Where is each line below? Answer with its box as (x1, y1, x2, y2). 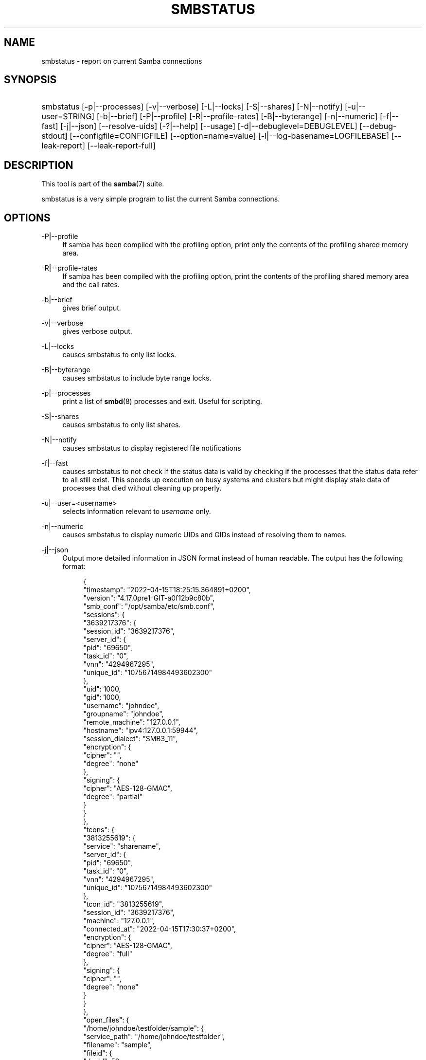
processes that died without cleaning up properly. (62, 484, 222, 493)
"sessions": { (83, 610, 125, 619)
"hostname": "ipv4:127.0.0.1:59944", (83, 726, 198, 735)
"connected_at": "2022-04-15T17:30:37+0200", (83, 925, 236, 933)
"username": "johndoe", (83, 701, 160, 710)
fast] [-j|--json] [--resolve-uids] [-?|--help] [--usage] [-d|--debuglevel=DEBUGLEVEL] (41, 121, 357, 131)
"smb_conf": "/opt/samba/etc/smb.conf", (83, 602, 215, 611)
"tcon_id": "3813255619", (83, 900, 164, 909)
